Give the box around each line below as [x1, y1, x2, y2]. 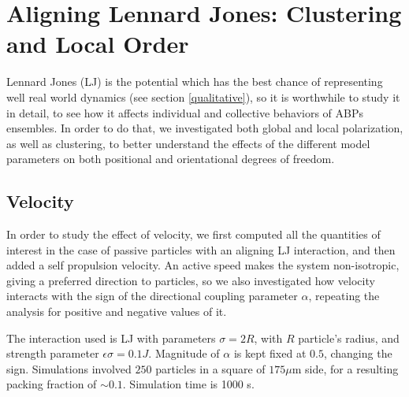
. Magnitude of [148, 345, 220, 362]
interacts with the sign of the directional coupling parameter [6, 288, 298, 304]
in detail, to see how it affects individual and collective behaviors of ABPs [6, 104, 363, 121]
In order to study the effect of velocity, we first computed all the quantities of [6, 226, 381, 243]
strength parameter [6, 345, 99, 362]
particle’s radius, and [298, 329, 400, 346]
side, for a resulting [305, 360, 399, 377]
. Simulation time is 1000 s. [122, 376, 255, 392]
